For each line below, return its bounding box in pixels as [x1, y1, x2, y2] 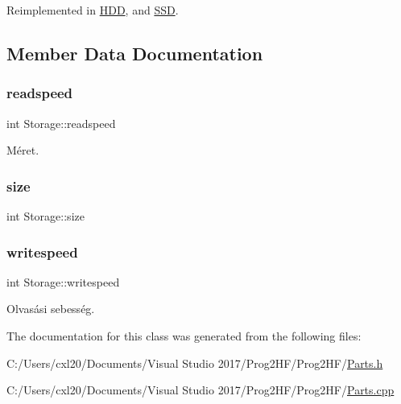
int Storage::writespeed [6, 273, 120, 290]
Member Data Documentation [6, 40, 263, 65]
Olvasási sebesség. [6, 300, 95, 317]
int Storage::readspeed [6, 114, 116, 131]
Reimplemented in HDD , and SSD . [6, 2, 179, 18]
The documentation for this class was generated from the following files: [6, 328, 362, 344]
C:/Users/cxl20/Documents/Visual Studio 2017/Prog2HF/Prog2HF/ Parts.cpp [6, 381, 395, 398]
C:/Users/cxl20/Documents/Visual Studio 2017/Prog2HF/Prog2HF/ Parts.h [6, 354, 383, 371]
